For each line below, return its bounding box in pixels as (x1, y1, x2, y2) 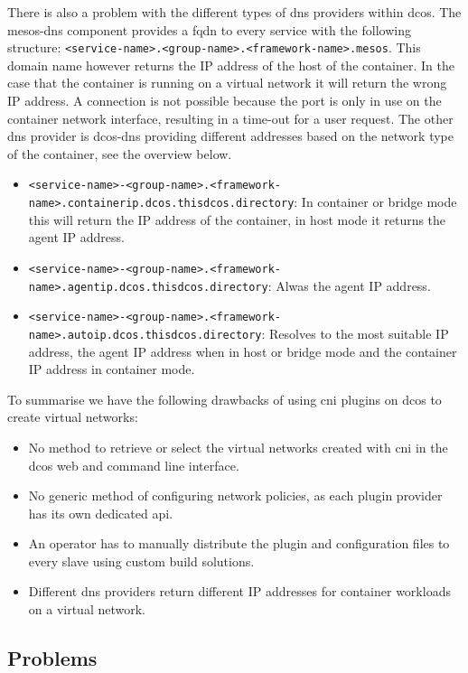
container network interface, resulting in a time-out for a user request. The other (7, 108, 454, 127)
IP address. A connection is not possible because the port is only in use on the (7, 91, 442, 110)
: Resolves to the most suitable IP (261, 323, 449, 342)
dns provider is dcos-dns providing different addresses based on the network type (7, 126, 454, 145)
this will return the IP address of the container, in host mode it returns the (28, 210, 446, 229)
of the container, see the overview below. (7, 144, 232, 163)
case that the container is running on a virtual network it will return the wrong (7, 73, 447, 92)
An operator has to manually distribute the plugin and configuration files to (28, 534, 450, 553)
